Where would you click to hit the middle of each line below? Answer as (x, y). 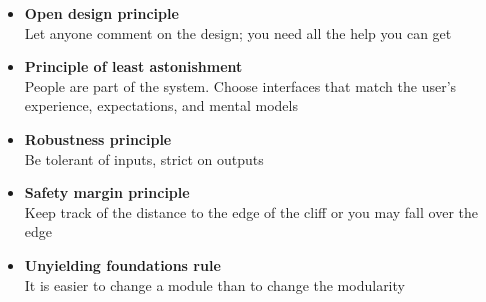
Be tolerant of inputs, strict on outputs (144, 158)
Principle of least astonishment (133, 66)
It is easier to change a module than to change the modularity (214, 284)
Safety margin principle (107, 192)
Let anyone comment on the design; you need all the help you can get (238, 32)
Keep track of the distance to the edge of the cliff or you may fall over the (251, 211)
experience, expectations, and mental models (161, 105)
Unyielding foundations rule (122, 264)
